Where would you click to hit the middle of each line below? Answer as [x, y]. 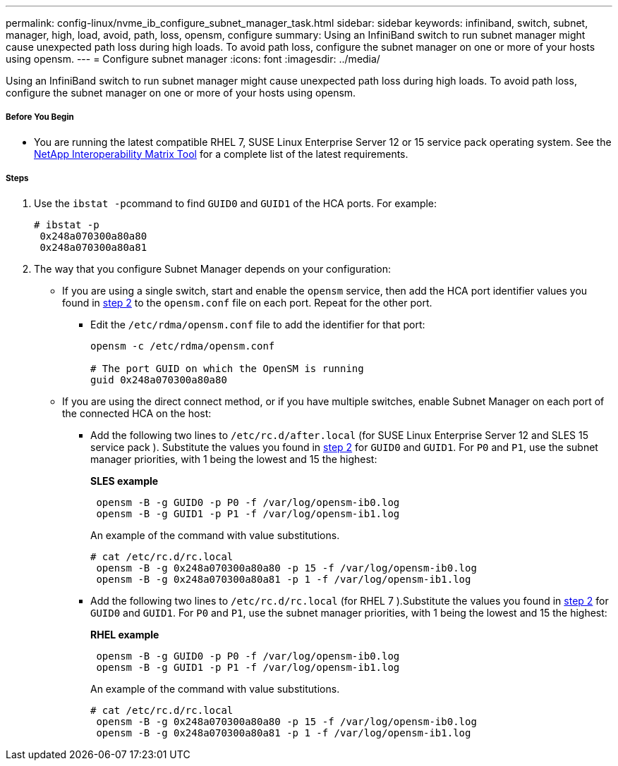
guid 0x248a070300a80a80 [159, 379]
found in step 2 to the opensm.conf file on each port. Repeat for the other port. [247, 302]
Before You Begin [40, 117]
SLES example [125, 481]
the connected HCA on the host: [137, 413]
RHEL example [125, 634]
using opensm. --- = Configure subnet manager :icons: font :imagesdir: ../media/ [193, 59]
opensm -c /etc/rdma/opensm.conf [183, 346]
